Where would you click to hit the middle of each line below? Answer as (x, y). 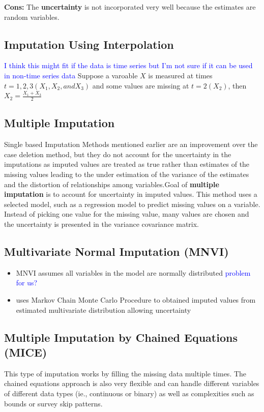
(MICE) (26, 352)
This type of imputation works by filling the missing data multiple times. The (125, 373)
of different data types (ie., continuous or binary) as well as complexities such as (129, 393)
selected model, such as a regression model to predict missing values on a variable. (132, 204)
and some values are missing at (141, 85)
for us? (27, 283)
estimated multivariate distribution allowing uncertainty (104, 310)
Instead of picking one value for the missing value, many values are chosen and (127, 214)
